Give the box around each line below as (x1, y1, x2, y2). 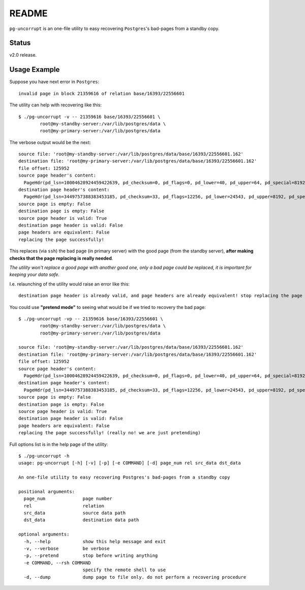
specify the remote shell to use (82, 567, 166, 573)
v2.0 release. (9, 52, 37, 58)
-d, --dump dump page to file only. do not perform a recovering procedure (23, 574, 247, 580)
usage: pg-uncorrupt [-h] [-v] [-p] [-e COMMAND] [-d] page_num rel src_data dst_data (18, 460, 241, 466)
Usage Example (9, 65, 60, 74)
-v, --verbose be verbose (23, 546, 110, 552)
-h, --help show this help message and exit (23, 539, 166, 544)
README (9, 8, 48, 19)
